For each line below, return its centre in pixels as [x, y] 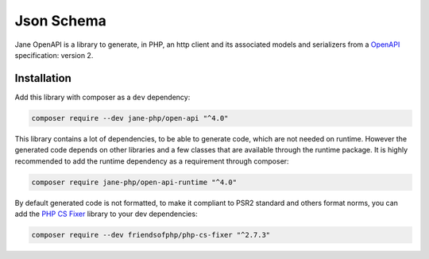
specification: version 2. [54, 55]
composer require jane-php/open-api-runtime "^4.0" [134, 182]
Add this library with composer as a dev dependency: [102, 97]
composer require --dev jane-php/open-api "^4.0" [130, 118]
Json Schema [61, 21]
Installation [43, 78]
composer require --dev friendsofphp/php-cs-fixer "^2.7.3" [151, 235]
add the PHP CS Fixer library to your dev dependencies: [106, 214]
